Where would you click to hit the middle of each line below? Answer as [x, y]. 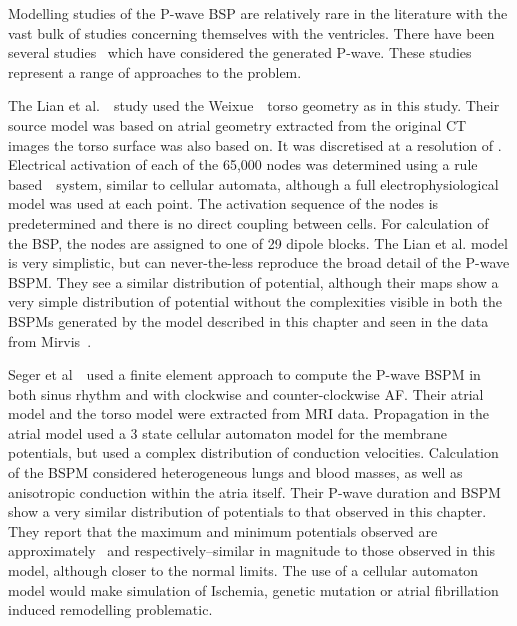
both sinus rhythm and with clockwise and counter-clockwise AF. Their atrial [246, 393]
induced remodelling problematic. [110, 609]
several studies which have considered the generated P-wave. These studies [240, 52]
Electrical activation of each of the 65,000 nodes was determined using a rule [243, 164]
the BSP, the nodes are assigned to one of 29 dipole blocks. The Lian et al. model [258, 242]
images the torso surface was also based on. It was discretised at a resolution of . [255, 144]
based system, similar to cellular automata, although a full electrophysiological [253, 183]
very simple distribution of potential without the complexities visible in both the [255, 301]
